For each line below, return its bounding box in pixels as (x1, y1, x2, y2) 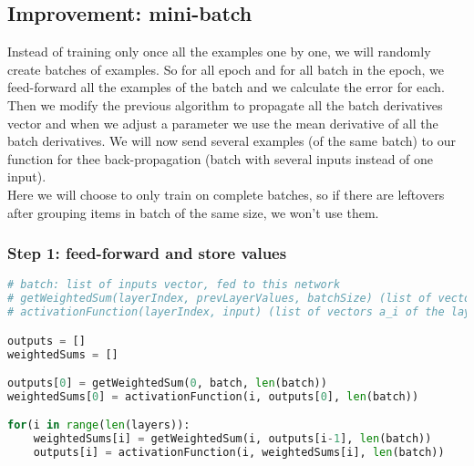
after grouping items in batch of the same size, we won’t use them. (7, 202, 379, 222)
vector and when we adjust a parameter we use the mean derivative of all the (7, 113, 438, 132)
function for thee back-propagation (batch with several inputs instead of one (7, 149, 434, 168)
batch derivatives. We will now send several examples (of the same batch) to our (7, 131, 456, 150)
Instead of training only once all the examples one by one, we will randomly (7, 42, 431, 61)
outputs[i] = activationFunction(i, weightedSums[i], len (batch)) (33, 446, 445, 460)
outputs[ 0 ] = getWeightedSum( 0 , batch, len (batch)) (7, 377, 327, 390)
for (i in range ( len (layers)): (7, 419, 191, 432)
